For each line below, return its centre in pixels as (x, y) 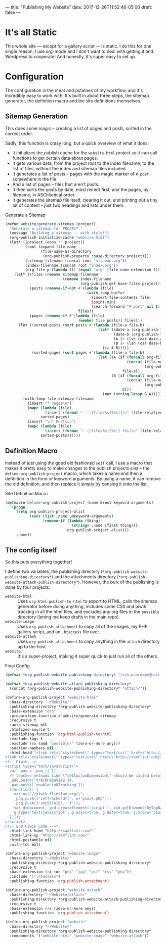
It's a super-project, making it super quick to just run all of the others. (88, 656)
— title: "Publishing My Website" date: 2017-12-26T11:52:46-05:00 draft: (79, 7)
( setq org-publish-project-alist (50, 512)
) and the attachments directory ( (85, 577)
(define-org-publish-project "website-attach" (54, 890)
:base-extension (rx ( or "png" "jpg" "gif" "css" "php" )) (71, 872)
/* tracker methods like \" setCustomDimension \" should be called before (87, 776)
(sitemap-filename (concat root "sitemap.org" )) (76, 261)
